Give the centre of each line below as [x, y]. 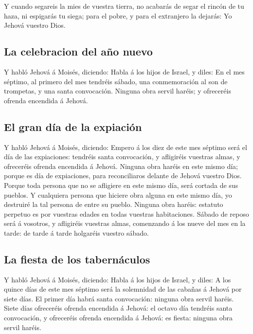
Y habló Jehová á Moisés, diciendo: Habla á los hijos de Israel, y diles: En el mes [124, 71]
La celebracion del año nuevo [78, 51]
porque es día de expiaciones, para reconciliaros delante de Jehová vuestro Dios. [123, 176]
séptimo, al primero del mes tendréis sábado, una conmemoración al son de [116, 81]
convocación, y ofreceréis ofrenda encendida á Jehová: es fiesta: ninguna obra [118, 318]
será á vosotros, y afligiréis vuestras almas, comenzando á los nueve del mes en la [125, 223]
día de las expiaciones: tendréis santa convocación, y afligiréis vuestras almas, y [122, 157]
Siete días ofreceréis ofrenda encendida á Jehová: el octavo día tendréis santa [118, 308]
